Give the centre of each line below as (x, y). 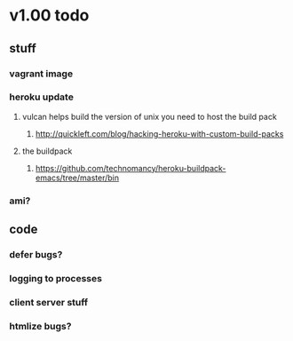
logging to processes (55, 278)
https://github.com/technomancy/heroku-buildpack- (131, 168)
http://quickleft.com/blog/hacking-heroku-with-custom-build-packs (159, 133)
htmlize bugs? (40, 326)
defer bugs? (36, 255)
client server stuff (49, 302)
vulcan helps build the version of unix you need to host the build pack (149, 116)
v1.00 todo (49, 16)
